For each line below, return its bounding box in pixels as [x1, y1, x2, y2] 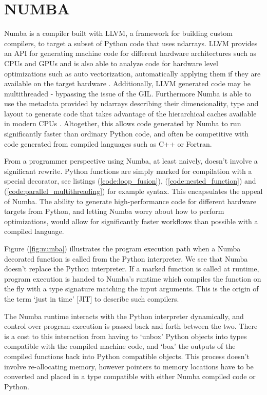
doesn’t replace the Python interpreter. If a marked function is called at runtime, [4, 263, 259, 274]
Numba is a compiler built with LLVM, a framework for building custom [4, 28, 233, 38]
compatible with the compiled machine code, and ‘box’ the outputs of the [4, 341, 236, 351]
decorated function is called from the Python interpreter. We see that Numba [4, 253, 248, 264]
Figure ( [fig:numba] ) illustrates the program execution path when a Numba [4, 243, 241, 253]
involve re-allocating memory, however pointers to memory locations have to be [4, 361, 254, 371]
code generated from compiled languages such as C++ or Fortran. [4, 138, 212, 149]
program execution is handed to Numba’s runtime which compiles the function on [4, 273, 261, 284]
